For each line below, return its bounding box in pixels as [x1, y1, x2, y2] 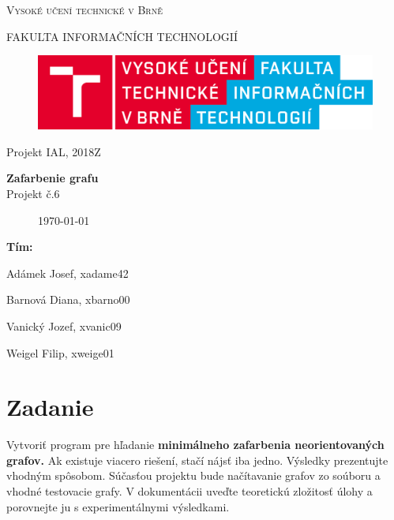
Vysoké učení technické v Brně [6, 2, 163, 17]
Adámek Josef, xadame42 [6, 264, 129, 281]
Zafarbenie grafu [6, 170, 99, 186]
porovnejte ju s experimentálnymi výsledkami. [6, 498, 230, 514]
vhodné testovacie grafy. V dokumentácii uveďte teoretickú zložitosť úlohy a [6, 483, 373, 499]
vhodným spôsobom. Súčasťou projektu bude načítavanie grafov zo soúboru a [6, 467, 381, 484]
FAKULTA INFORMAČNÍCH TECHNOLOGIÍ [6, 28, 238, 44]
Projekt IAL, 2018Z [6, 143, 101, 159]
